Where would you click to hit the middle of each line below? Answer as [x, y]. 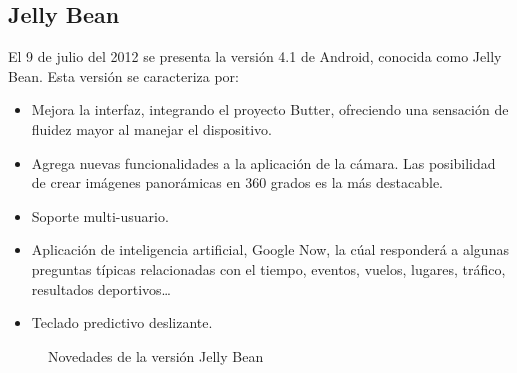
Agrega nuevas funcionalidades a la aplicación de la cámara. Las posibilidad [263, 162]
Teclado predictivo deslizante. [122, 322]
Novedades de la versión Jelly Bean [156, 355]
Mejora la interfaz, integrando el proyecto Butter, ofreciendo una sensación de [270, 109]
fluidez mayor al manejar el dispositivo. [151, 128]
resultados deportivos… [101, 288]
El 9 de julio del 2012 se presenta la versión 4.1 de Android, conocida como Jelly [255, 56]
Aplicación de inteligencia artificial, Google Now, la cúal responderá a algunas [270, 249]
